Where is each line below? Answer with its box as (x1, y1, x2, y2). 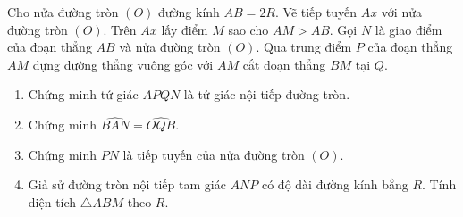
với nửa (381, 3, 422, 21)
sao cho (228, 20, 269, 38)
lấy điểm (161, 20, 208, 38)
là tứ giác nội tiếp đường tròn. (183, 85, 350, 104)
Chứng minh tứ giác (28, 85, 139, 104)
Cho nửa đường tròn (7, 3, 119, 21)
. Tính (422, 175, 457, 194)
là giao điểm (375, 20, 442, 38)
